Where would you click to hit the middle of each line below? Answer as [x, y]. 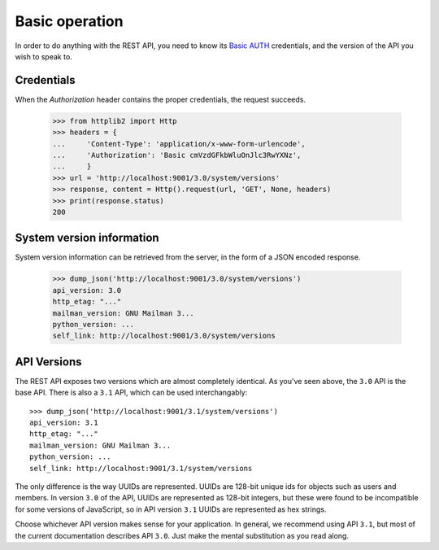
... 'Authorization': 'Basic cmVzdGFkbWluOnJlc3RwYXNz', [177, 155]
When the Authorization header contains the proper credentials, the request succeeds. [161, 99]
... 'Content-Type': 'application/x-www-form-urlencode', [179, 144]
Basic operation [69, 21]
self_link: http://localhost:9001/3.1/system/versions [141, 468]
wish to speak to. [43, 56]
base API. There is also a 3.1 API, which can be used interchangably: [131, 393]
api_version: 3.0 [87, 290]
